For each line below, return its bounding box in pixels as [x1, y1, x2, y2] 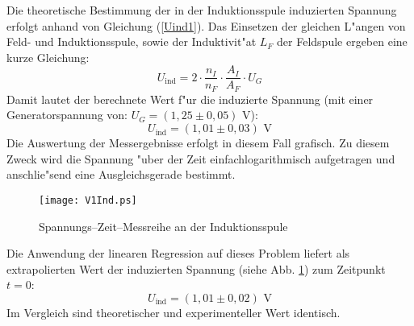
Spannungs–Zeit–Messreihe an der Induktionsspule [39, 217, 288, 234]
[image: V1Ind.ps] [39, 194, 137, 206]
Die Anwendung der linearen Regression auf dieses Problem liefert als [6, 245, 350, 262]
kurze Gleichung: [6, 48, 90, 65]
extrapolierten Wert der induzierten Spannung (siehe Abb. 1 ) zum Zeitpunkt [6, 260, 386, 277]
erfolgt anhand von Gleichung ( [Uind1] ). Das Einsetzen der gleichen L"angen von [6, 17, 406, 34]
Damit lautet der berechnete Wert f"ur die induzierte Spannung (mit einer [6, 90, 374, 107]
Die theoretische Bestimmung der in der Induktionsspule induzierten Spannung [6, 2, 397, 18]
